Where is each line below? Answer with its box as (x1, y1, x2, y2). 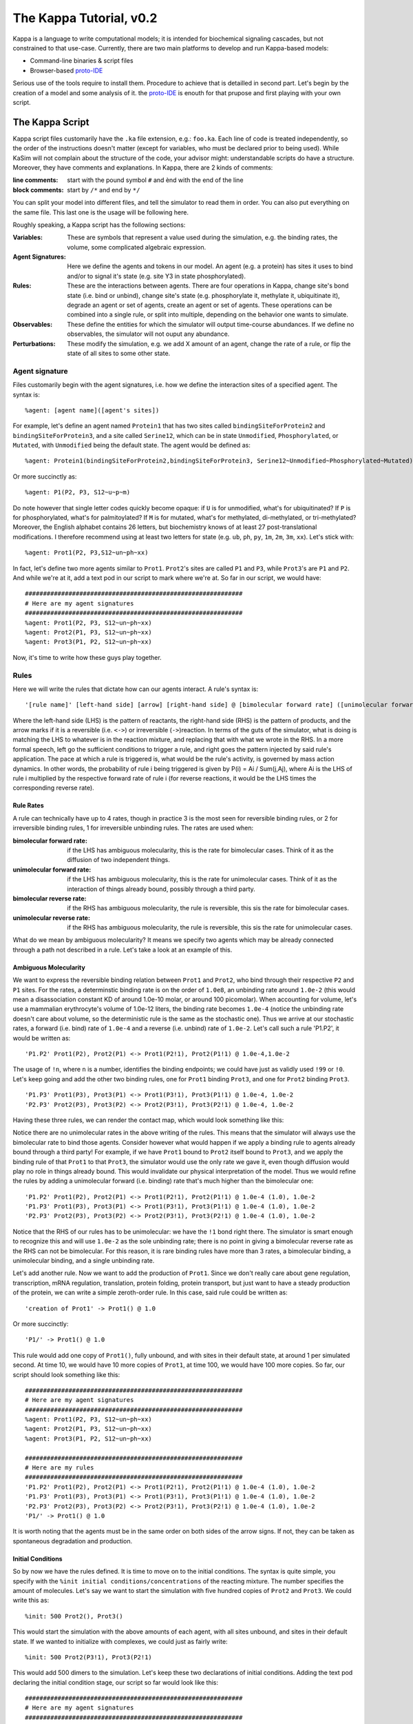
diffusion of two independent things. (67, 856, 170, 864)
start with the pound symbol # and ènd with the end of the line (67, 176, 244, 184)
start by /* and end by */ (67, 186, 140, 194)
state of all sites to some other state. (67, 349, 171, 357)
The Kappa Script (12, 116, 89, 128)
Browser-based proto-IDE (30, 66, 103, 74)
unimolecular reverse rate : (12, 914, 91, 922)
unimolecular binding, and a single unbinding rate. (12, 1256, 155, 1265)
